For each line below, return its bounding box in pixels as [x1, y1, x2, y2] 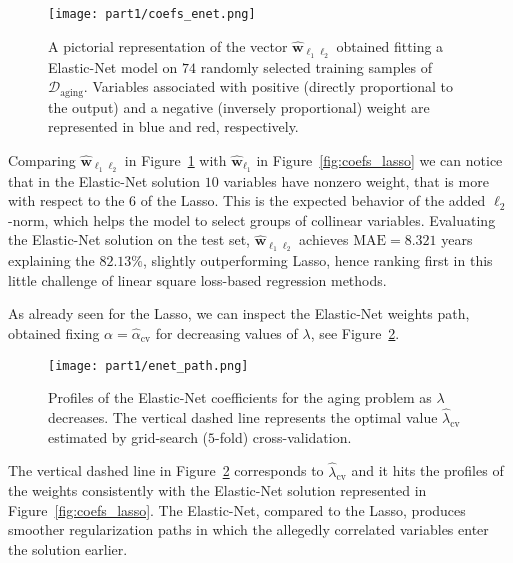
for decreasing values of [155, 323, 298, 344]
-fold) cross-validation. [215, 426, 352, 447]
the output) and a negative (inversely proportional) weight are [48, 96, 430, 117]
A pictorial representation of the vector [48, 35, 288, 56]
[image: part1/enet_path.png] [48, 358, 249, 373]
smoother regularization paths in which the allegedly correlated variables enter [8, 519, 489, 540]
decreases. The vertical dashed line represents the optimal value [48, 407, 438, 428]
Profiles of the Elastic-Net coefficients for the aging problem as [48, 387, 432, 408]
